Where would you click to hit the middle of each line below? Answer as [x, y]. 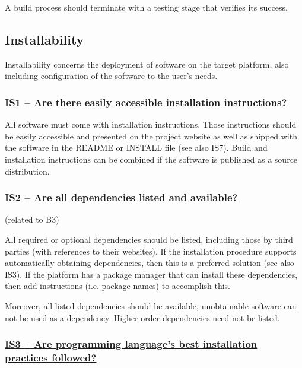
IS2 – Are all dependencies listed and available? [121, 197]
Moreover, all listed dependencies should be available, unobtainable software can [151, 305]
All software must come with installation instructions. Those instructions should [151, 124]
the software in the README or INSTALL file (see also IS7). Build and [136, 147]
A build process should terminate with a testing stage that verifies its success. [146, 7]
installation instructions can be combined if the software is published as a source [151, 159]
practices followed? [51, 357]
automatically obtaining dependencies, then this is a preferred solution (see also [150, 263]
